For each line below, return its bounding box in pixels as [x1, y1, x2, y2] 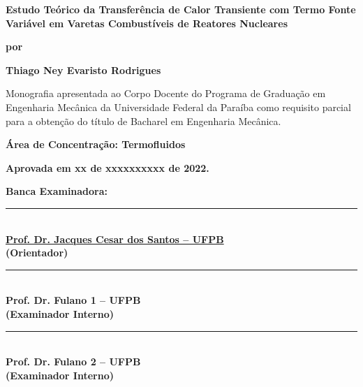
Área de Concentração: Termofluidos [6, 137, 186, 152]
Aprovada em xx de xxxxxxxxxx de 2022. [6, 160, 209, 175]
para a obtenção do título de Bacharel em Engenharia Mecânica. [6, 113, 281, 128]
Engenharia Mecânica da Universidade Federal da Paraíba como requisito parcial [6, 99, 351, 114]
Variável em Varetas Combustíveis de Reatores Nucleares [6, 15, 288, 30]
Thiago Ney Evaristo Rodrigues [6, 62, 161, 77]
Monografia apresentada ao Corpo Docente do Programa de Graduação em [6, 86, 326, 101]
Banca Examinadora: [6, 184, 108, 198]
